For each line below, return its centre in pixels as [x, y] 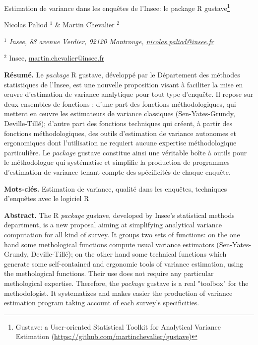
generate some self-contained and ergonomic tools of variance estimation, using [124, 263]
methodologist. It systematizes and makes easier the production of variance [118, 293]
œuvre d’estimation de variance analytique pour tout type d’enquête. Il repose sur [129, 94]
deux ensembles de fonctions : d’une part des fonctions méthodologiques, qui [120, 103]
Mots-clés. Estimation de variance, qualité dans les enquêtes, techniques [116, 188]
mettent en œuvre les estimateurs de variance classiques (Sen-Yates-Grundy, [120, 113]
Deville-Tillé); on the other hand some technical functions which [129, 254]
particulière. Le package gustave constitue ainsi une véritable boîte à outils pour [126, 152]
